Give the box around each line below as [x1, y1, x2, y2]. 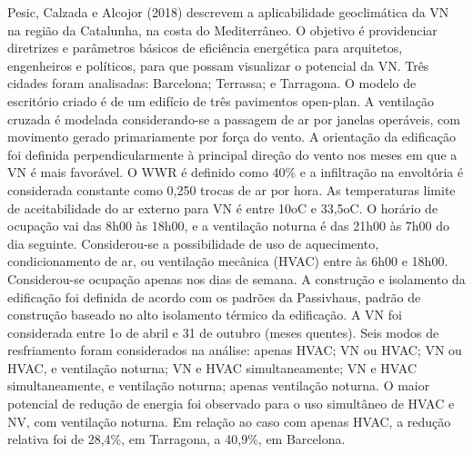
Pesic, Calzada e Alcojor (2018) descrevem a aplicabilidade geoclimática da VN [7, 3, 449, 21]
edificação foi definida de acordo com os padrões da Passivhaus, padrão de [7, 287, 421, 306]
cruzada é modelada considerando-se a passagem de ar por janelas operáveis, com [7, 109, 460, 128]
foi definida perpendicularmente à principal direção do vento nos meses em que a [7, 144, 458, 163]
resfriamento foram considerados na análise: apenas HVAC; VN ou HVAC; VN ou [7, 340, 462, 360]
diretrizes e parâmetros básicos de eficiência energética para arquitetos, [7, 38, 403, 57]
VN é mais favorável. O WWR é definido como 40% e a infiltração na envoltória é [7, 163, 464, 182]
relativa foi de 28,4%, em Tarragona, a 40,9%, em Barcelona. [7, 429, 346, 449]
